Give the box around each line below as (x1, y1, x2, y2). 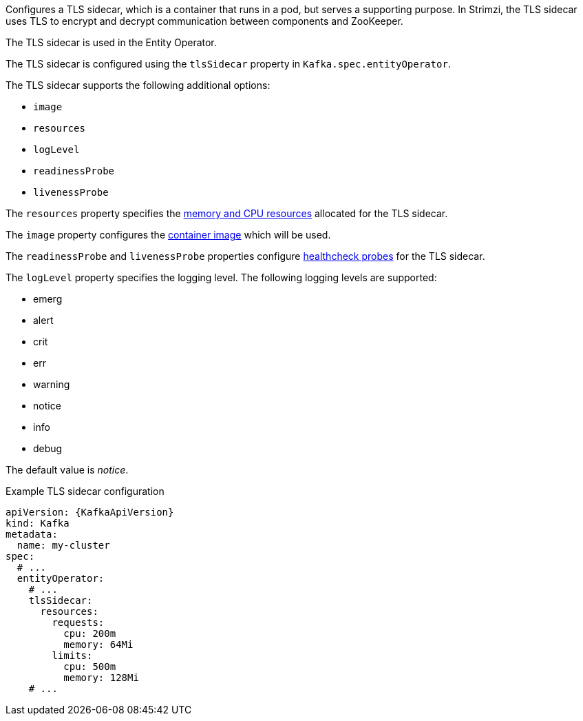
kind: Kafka (6, 518, 70, 529)
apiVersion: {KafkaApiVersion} (6, 507, 174, 518)
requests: (52, 617, 105, 628)
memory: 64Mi (63, 639, 134, 650)
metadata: (6, 529, 58, 540)
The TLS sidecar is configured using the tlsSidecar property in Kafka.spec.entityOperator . (6, 58, 451, 70)
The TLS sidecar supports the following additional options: (6, 79, 271, 91)
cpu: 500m (63, 661, 116, 672)
